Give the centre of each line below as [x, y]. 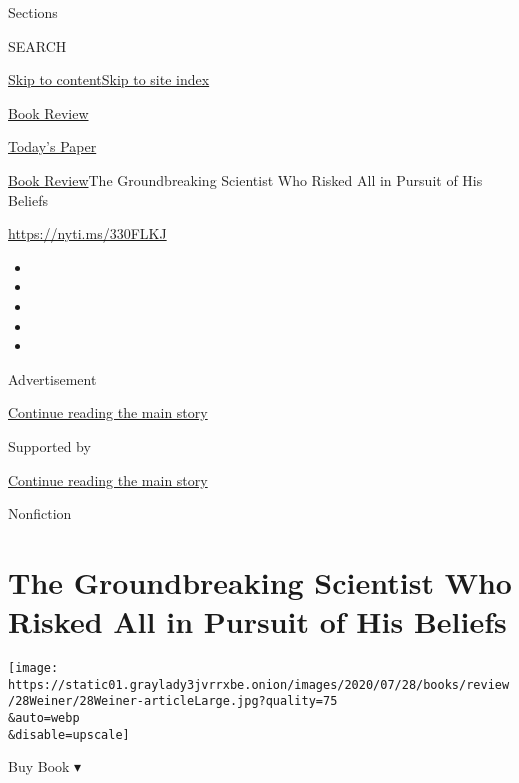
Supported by [49, 445]
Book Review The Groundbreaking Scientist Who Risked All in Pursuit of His [245, 179]
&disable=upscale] [69, 734]
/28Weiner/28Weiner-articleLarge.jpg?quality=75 [173, 701]
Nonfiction [40, 513]
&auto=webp [44, 717]
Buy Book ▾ [45, 766]
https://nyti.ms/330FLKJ [87, 233]
